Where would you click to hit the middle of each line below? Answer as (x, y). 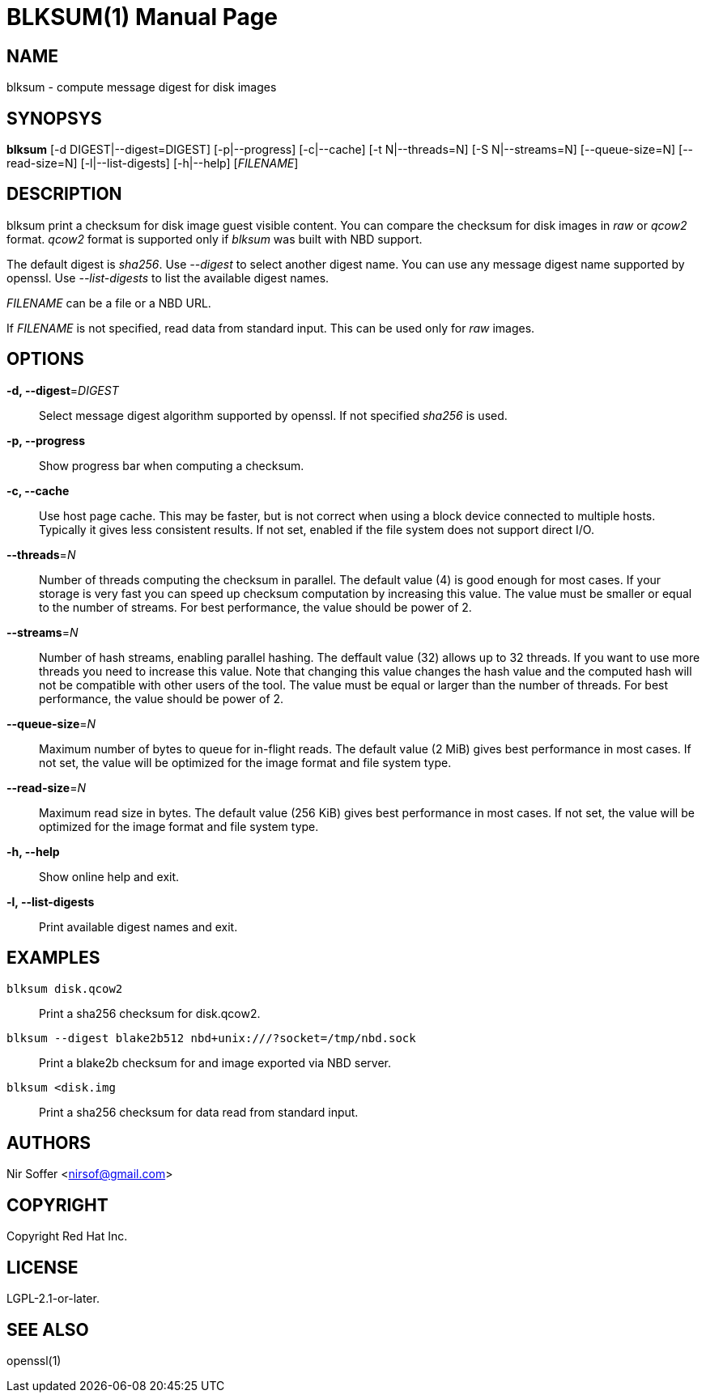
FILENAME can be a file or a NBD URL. (109, 303)
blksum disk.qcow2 (65, 988)
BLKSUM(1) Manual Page (142, 17)
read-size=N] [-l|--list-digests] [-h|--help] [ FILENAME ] (153, 163)
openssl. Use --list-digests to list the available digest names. (168, 278)
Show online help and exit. (109, 876)
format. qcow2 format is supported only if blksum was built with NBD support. (215, 239)
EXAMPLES (53, 958)
